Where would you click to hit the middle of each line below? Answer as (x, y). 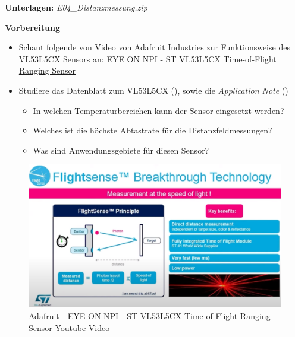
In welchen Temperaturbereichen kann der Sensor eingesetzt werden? (159, 110)
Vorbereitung (32, 27)
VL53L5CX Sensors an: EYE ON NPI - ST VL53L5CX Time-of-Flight (147, 58)
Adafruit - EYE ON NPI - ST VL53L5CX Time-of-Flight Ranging (150, 315)
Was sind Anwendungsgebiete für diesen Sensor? (121, 150)
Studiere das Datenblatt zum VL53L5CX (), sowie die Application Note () (153, 90)
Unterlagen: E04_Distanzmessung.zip (76, 7)
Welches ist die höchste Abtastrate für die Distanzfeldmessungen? (153, 130)
